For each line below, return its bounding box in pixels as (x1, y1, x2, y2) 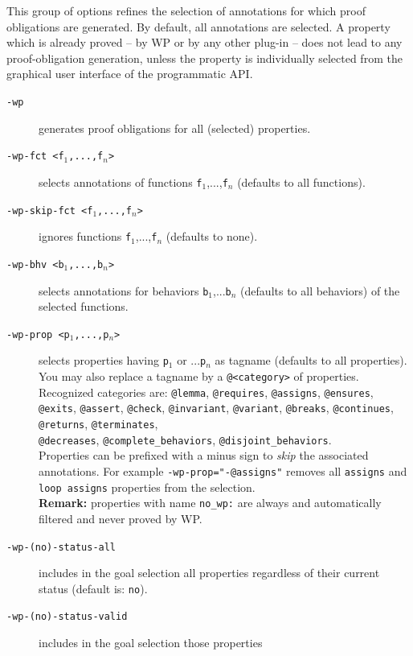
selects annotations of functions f (39, 173, 202, 190)
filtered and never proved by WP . (39, 510, 202, 526)
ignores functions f (39, 228, 132, 245)
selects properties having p (39, 352, 169, 369)
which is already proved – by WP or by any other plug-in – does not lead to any (6, 34, 403, 51)
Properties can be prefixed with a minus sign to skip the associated (39, 447, 369, 464)
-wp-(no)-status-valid (6, 611, 128, 623)
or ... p (177, 352, 206, 369)
